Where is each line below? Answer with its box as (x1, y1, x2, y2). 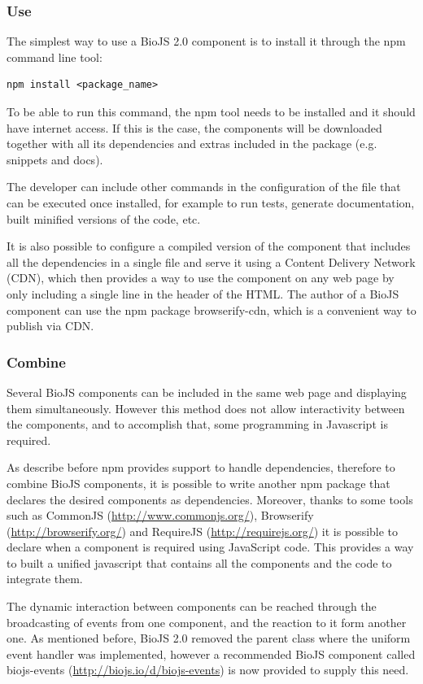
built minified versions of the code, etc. (7, 210, 201, 227)
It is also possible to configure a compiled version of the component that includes (7, 237, 411, 255)
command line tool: (7, 48, 102, 65)
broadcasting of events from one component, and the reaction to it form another (7, 613, 407, 630)
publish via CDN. (7, 317, 94, 334)
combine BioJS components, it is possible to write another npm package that (7, 474, 390, 491)
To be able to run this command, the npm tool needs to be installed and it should (7, 103, 416, 120)
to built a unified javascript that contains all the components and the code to (7, 554, 392, 571)
